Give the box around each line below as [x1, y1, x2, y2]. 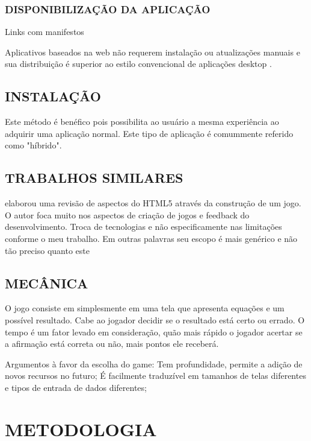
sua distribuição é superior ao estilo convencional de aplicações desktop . [5, 57, 272, 70]
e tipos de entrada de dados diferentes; [5, 381, 147, 393]
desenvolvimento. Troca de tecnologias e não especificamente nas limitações [5, 220, 282, 233]
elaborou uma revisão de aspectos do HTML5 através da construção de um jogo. [5, 197, 301, 209]
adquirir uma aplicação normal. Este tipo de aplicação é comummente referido [5, 127, 294, 139]
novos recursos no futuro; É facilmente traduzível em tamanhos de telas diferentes [5, 369, 306, 382]
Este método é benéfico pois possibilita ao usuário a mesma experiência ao [5, 115, 279, 128]
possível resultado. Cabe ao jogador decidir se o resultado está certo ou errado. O [5, 313, 305, 326]
